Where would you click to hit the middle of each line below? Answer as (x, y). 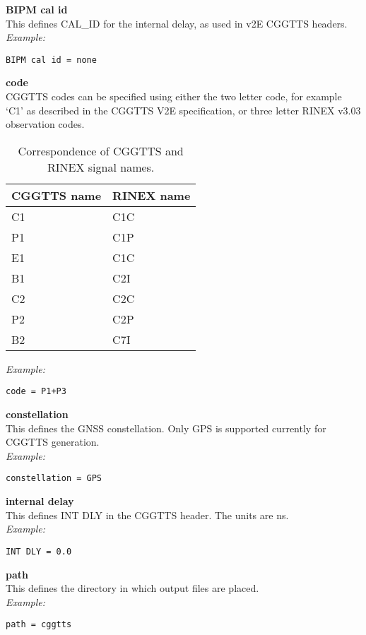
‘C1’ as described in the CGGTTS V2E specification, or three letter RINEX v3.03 (183, 110)
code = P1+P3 (36, 392)
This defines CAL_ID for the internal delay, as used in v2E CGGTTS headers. (177, 23)
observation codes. (45, 124)
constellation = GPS (54, 479)
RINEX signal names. (101, 167)
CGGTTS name (57, 195)
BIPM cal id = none (51, 60)
